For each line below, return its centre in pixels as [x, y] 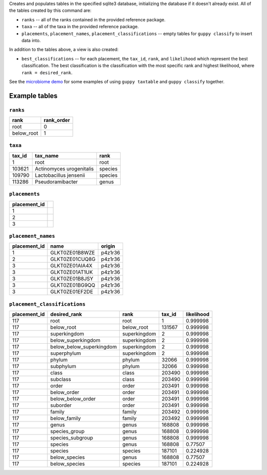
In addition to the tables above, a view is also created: [64, 50]
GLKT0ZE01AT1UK [72, 272]
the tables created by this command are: [50, 10]
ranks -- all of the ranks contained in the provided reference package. [93, 19]
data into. [31, 40]
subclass [61, 379]
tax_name [47, 156]
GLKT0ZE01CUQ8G [73, 259]
